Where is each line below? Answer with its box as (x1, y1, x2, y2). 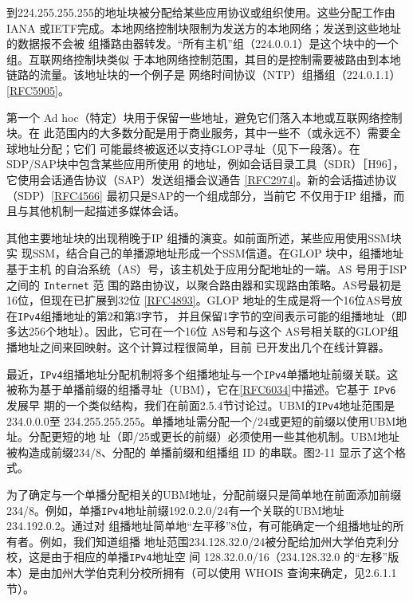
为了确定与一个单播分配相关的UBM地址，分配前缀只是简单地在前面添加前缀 (6, 485, 402, 502)
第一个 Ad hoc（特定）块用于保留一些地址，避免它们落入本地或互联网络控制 (6, 108, 403, 125)
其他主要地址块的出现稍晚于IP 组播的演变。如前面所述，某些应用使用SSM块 (6, 229, 402, 246)
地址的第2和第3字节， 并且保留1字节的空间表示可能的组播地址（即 (62, 307, 407, 324)
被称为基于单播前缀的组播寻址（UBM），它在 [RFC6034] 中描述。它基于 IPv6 (6, 381, 396, 398)
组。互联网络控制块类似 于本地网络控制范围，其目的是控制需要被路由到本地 (6, 50, 401, 67)
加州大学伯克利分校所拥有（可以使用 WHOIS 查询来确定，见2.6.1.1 (50, 564, 397, 581)
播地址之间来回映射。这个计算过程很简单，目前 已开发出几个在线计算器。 (6, 339, 390, 355)
